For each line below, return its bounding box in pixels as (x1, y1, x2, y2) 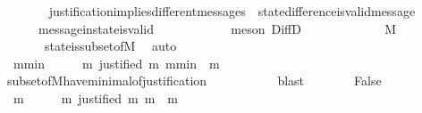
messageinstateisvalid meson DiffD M (38, 19, 397, 37)
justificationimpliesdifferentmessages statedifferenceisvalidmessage (48, 2, 416, 20)
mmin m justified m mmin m (13, 53, 220, 72)
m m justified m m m (13, 88, 179, 107)
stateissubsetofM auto (44, 36, 177, 55)
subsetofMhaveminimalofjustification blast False (6, 71, 382, 90)
